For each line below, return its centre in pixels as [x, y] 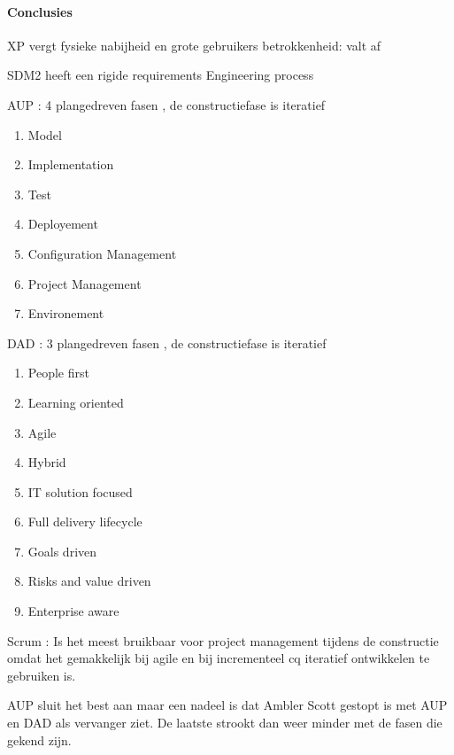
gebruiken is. [42, 675]
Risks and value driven [89, 581]
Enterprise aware [73, 611]
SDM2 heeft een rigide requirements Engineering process [161, 75]
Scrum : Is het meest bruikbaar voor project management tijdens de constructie [223, 640]
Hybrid [47, 462]
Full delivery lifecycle [85, 521]
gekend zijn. [39, 739]
